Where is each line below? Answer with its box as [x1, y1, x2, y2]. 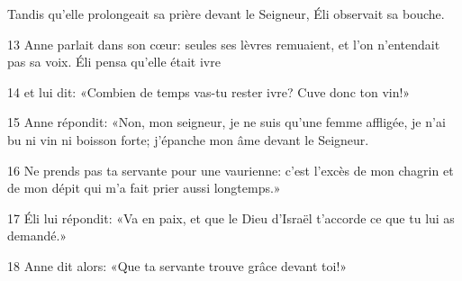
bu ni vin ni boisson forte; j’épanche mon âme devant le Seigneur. [7, 130, 369, 149]
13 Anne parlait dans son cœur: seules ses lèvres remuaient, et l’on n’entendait [7, 34, 440, 53]
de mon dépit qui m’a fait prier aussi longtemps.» [7, 178, 281, 197]
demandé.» [7, 226, 68, 245]
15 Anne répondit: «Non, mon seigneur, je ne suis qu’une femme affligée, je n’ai [7, 113, 446, 131]
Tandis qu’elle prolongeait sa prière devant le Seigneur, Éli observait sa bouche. [7, 5, 445, 23]
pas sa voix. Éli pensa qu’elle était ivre [7, 52, 221, 71]
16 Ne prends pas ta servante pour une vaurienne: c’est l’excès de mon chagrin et [7, 160, 454, 179]
